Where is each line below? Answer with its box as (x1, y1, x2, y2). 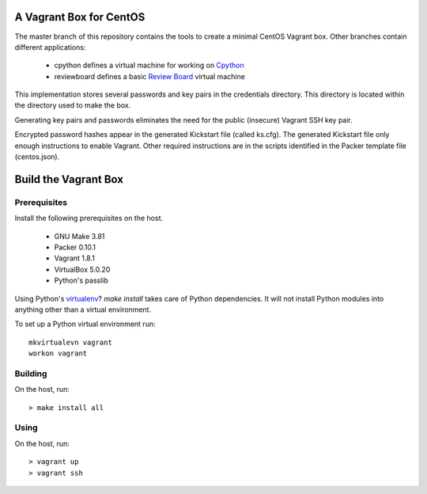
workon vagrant (28, 349, 88, 358)
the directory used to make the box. (14, 101, 131, 110)
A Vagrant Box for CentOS (14, 10, 145, 24)
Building (14, 368, 47, 379)
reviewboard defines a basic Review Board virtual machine (54, 71, 245, 81)
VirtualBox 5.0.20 (54, 264, 111, 274)
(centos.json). (14, 152, 60, 161)
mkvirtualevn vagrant (28, 337, 112, 347)
